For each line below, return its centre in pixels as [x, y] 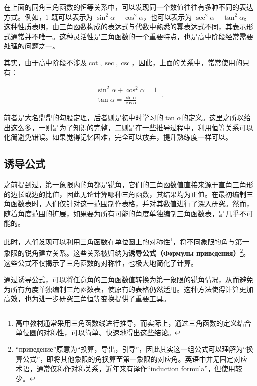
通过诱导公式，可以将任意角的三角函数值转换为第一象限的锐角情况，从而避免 [128, 279]
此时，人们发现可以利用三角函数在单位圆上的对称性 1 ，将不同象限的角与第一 [127, 241]
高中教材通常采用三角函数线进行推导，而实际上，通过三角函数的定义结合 [133, 322]
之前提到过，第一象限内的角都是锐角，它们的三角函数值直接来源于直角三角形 [128, 184]
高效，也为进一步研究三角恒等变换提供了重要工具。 [87, 299]
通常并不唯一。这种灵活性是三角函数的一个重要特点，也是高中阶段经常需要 [132, 36]
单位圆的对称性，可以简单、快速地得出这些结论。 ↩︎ [98, 332]
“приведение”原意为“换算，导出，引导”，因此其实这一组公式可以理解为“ [131, 349]
